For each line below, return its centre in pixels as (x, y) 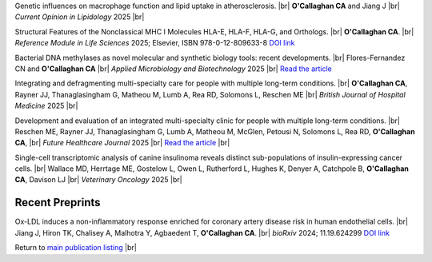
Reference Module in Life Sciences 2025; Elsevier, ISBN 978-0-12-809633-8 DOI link (155, 43)
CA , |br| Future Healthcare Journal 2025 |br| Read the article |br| (122, 143)
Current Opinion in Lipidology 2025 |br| (80, 17)
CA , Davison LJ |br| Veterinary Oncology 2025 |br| (99, 180)
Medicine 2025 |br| (46, 106)
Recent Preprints (58, 202)
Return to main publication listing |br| (76, 248)
